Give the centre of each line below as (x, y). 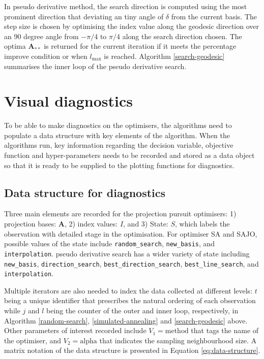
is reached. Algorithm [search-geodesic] (164, 56)
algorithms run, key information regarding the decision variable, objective (119, 145)
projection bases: (30, 224)
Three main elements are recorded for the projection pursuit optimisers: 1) (120, 214)
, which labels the (202, 224)
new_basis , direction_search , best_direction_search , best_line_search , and (131, 263)
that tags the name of (225, 330)
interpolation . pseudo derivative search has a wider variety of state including (127, 253)
